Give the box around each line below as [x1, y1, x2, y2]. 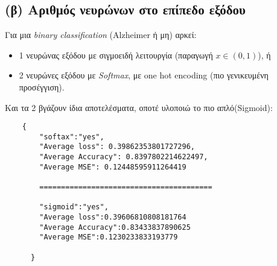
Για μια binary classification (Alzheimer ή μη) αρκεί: [5, 28, 197, 41]
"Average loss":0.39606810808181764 [39, 213, 186, 222]
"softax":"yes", [39, 132, 104, 141]
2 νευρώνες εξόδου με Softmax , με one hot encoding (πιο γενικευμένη [19, 69, 269, 81]
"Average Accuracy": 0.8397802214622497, [39, 153, 208, 162]
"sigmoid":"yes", [39, 203, 109, 212]
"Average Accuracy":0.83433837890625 [39, 223, 191, 232]
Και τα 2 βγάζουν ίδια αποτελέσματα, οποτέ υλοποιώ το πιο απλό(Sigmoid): [5, 101, 273, 113]
